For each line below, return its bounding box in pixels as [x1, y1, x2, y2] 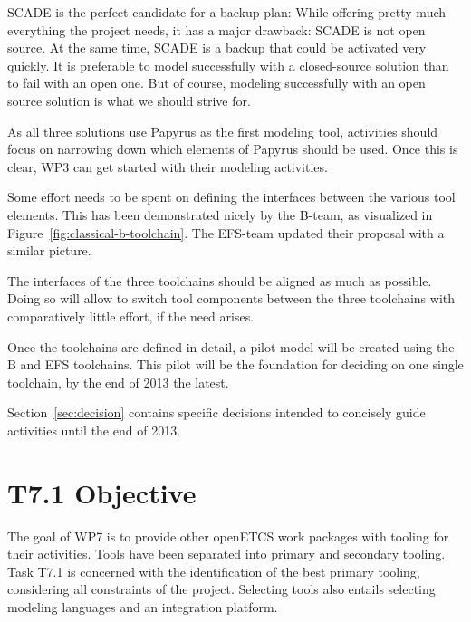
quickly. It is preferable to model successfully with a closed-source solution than [7, 55, 449, 74]
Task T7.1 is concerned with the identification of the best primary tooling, [7, 561, 420, 580]
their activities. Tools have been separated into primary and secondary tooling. [7, 544, 446, 563]
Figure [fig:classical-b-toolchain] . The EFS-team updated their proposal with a [7, 223, 445, 242]
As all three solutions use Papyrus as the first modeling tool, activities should [7, 121, 438, 140]
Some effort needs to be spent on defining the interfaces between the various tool [7, 187, 456, 206]
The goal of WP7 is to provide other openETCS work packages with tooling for [7, 526, 449, 545]
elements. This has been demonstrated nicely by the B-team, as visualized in [7, 205, 433, 224]
